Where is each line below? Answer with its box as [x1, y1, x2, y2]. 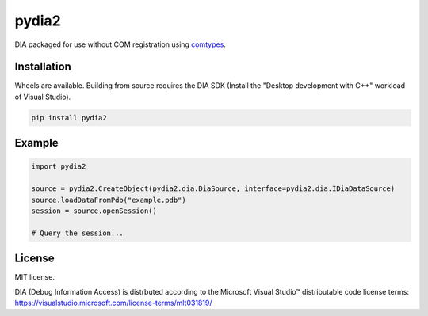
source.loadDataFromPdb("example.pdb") [31, 195, 186, 204]
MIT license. [14, 272, 55, 282]
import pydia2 [31, 162, 86, 171]
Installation [14, 60, 71, 74]
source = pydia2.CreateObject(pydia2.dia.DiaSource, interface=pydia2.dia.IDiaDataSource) [31, 185, 396, 193]
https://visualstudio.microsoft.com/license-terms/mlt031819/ [14, 298, 212, 308]
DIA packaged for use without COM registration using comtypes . [14, 40, 226, 49]
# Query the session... [31, 228, 124, 238]
